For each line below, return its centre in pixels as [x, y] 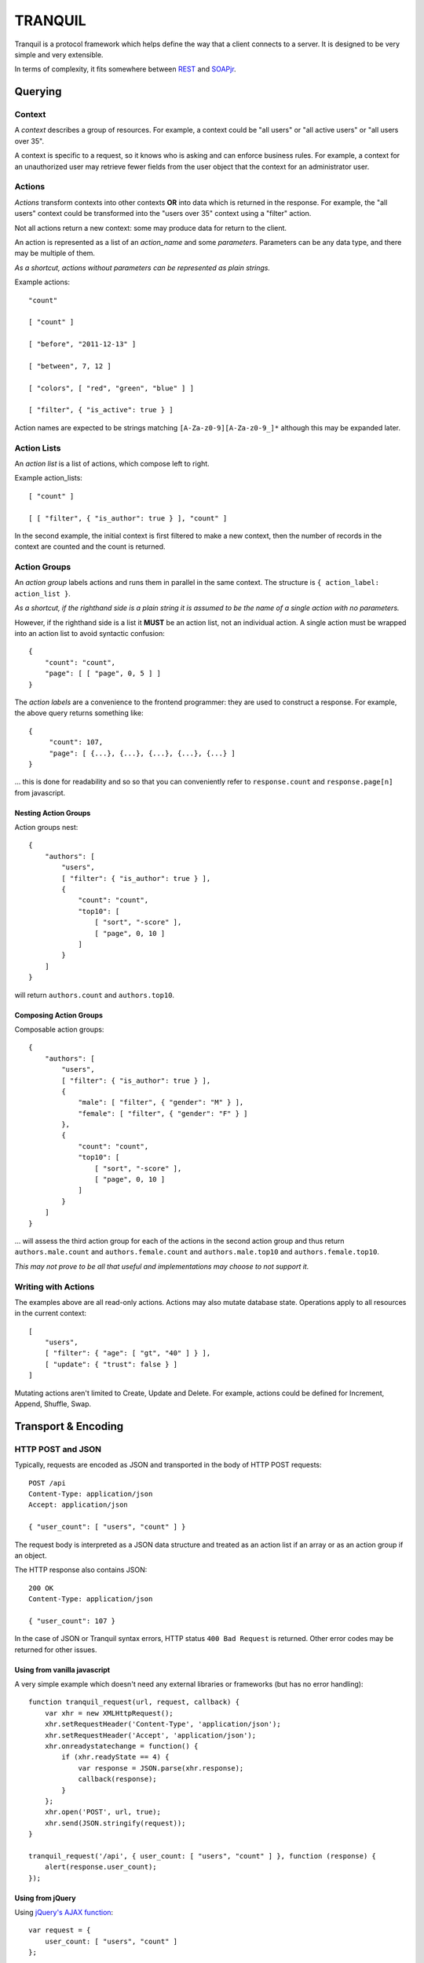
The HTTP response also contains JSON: [81, 1570]
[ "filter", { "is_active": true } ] [101, 410]
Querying [38, 91]
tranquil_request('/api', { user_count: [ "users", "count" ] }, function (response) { [203, 1856]
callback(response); [117, 1779]
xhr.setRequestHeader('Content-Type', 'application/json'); [163, 1724]
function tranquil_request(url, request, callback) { [134, 1702]
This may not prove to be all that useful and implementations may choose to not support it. [162, 1266]
